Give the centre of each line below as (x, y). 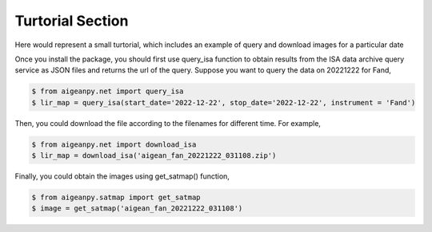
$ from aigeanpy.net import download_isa (114, 144)
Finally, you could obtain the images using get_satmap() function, (122, 176)
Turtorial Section (72, 21)
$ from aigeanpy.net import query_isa (108, 91)
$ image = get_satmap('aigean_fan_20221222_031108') (137, 208)
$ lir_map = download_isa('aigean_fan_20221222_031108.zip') (154, 156)
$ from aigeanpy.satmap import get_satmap (116, 198)
